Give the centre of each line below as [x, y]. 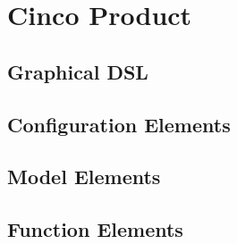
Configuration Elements [119, 124]
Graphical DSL [78, 71]
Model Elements [84, 177]
